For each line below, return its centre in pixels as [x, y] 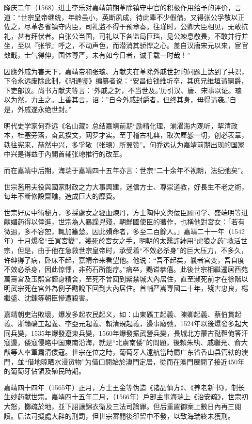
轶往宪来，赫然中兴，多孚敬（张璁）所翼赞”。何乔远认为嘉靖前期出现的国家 [124, 144]
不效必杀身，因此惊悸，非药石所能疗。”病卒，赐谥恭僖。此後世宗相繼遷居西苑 [126, 269]
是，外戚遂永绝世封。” [38, 109]
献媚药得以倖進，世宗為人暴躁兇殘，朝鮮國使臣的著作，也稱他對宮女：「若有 [124, 222]
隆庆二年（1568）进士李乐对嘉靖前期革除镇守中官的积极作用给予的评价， [119, 7]
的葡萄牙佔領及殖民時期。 [45, 371]
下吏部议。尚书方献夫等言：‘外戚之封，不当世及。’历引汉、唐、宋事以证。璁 [123, 90]
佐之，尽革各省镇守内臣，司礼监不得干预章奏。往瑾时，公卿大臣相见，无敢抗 [126, 26]
